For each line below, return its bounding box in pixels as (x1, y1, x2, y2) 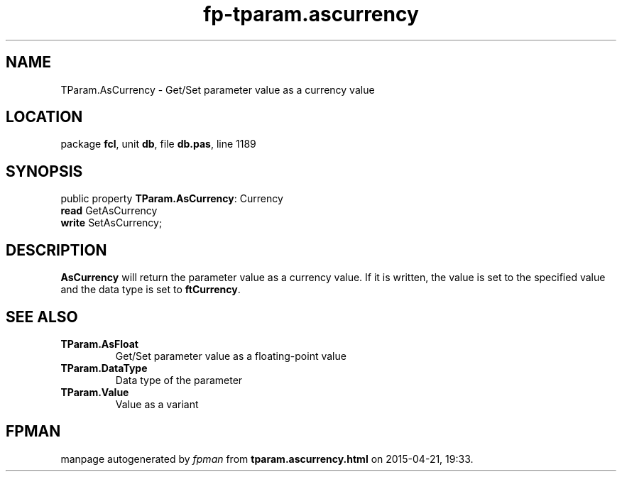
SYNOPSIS (6, 162, 83, 180)
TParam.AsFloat (60, 337, 138, 350)
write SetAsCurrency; (60, 216, 163, 229)
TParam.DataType (60, 361, 148, 374)
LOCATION (6, 108, 83, 126)
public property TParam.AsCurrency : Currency (60, 192, 283, 205)
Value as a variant (115, 397, 199, 410)
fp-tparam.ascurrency (203, 2, 419, 26)
